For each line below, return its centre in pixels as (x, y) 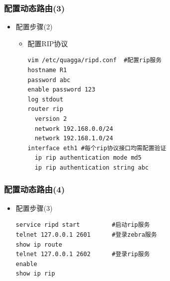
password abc (49, 80)
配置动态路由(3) (35, 8)
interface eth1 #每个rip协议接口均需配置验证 (97, 148)
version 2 (51, 119)
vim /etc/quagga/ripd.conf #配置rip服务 (95, 60)
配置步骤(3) (34, 208)
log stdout (45, 99)
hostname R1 (47, 70)
